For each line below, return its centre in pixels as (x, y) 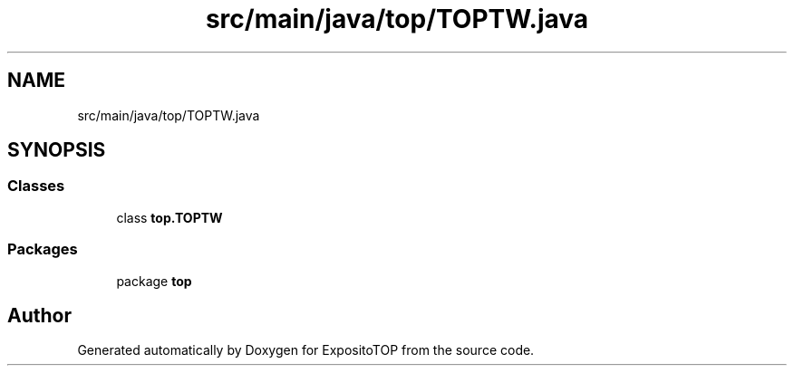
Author (39, 315)
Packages (43, 249)
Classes (36, 186)
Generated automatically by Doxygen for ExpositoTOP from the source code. (306, 350)
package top (154, 281)
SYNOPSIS (57, 150)
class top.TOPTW (169, 217)
